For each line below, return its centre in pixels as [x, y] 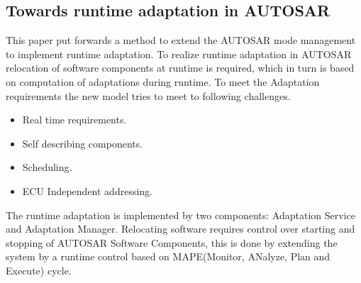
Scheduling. [47, 167]
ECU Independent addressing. [87, 190]
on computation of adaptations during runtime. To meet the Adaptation [163, 81]
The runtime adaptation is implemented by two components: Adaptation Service [180, 215]
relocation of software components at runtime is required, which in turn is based [180, 68]
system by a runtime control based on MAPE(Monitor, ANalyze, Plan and [168, 256]
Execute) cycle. [39, 270]
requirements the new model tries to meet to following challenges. [148, 95]
